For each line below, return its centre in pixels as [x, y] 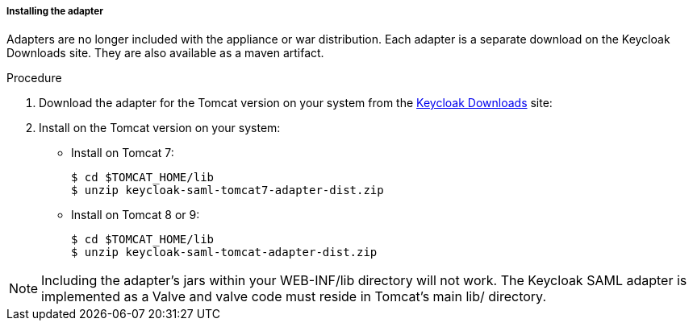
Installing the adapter [55, 11]
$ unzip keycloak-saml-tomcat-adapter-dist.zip [224, 252]
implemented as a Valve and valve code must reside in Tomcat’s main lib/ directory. [294, 297]
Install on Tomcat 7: [123, 153]
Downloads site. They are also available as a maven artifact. [165, 53]
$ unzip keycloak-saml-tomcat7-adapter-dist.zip [228, 190]
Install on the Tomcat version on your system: [160, 128]
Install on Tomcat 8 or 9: [136, 215]
